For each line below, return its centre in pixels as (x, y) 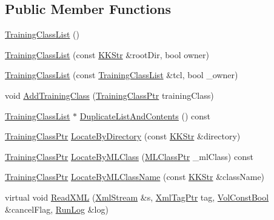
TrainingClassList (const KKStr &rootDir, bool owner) (107, 54)
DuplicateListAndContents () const (145, 115)
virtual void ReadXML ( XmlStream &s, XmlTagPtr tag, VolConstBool (137, 197)
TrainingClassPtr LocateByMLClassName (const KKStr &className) (135, 177)
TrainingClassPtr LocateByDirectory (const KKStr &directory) (123, 136)
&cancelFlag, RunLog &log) (57, 209)
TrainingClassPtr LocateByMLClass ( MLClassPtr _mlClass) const (129, 156)
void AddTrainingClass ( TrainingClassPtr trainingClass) (109, 95)
